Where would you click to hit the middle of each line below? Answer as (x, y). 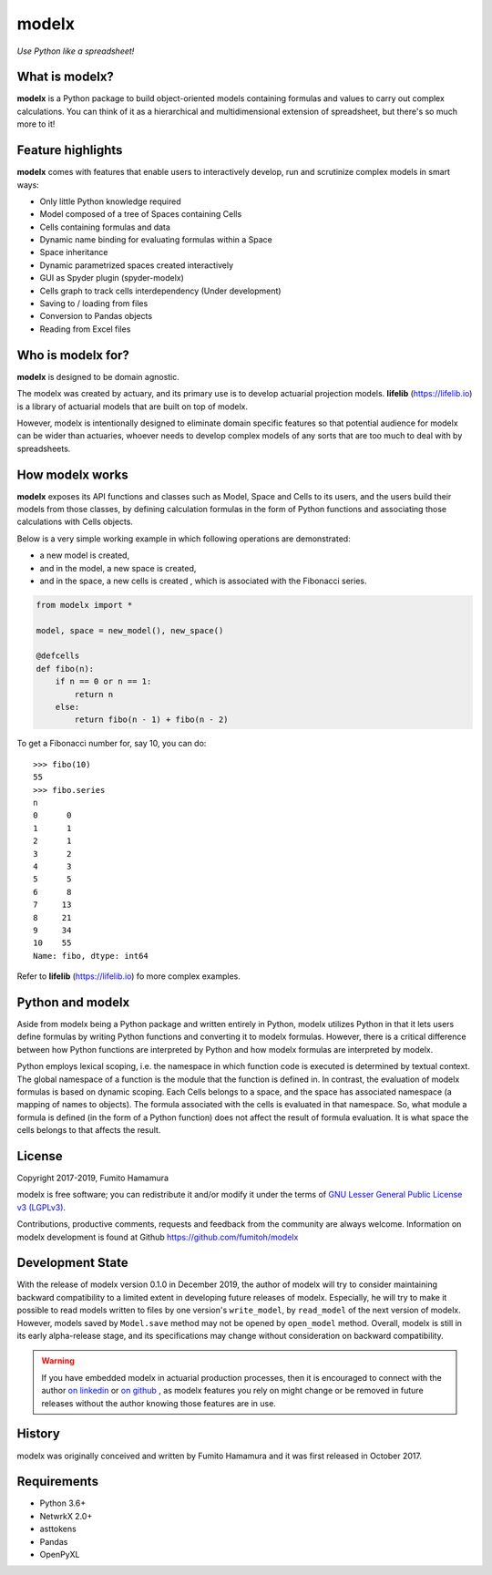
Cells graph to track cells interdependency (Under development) (160, 291)
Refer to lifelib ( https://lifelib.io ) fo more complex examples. (128, 976)
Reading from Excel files (85, 329)
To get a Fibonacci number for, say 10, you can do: (112, 744)
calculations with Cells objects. (75, 522)
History (39, 1434)
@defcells (58, 656)
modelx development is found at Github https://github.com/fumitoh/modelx (158, 1237)
